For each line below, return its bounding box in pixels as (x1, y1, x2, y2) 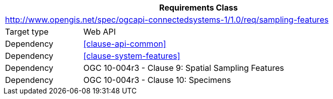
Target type (5, 27, 49, 37)
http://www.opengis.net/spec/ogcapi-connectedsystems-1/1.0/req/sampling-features (5, 15, 329, 25)
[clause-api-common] (83, 39, 166, 49)
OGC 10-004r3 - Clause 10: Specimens (83, 75, 231, 85)
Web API (83, 27, 116, 37)
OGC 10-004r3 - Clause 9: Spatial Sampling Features (83, 63, 284, 73)
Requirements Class (159, 3, 238, 13)
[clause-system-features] (83, 51, 180, 61)
